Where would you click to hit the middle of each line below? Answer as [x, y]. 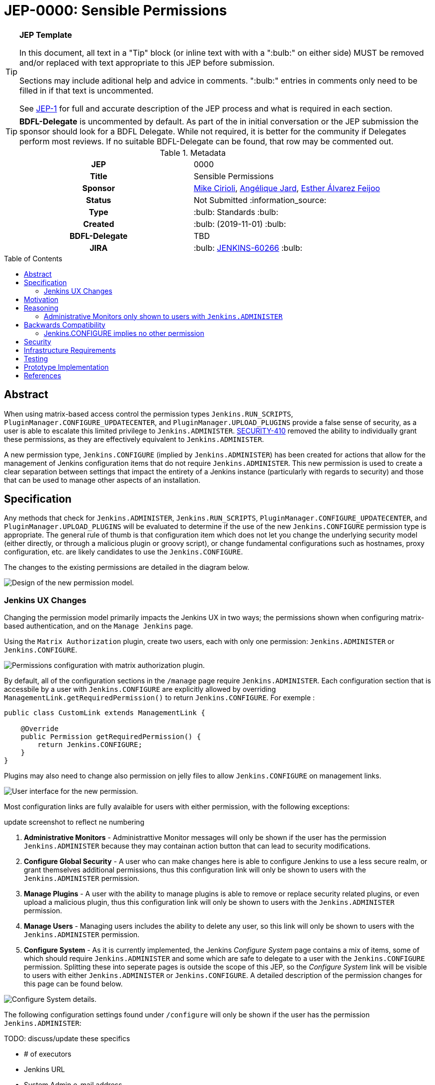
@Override [40, 729]
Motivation [41, 299]
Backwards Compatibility [65, 325]
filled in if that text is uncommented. [87, 90]
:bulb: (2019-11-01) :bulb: [240, 224]
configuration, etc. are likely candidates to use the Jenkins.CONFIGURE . [124, 552]
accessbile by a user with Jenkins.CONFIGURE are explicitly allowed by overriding [140, 689]
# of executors [48, 1054]
